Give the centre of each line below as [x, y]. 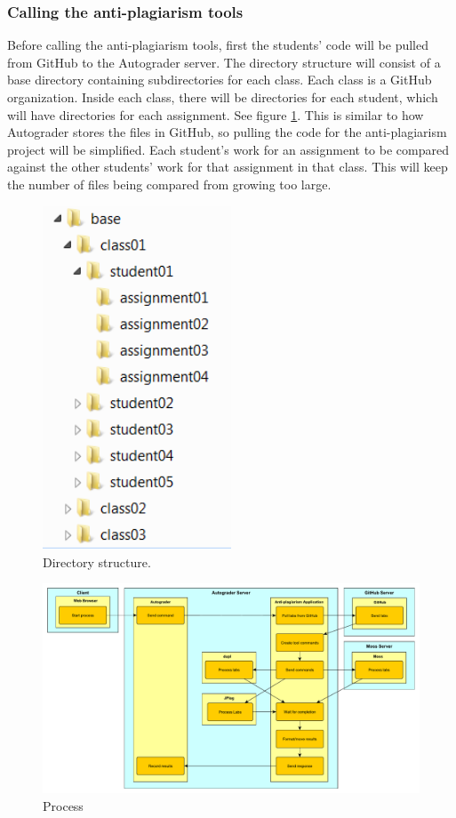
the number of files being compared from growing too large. [169, 184]
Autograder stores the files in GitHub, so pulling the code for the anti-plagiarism [227, 132]
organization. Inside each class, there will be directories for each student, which [223, 97]
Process [63, 806]
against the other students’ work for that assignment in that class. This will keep [228, 167]
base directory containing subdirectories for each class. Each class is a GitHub [220, 80]
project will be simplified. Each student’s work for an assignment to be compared [228, 149]
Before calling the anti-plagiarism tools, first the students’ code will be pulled [218, 45]
